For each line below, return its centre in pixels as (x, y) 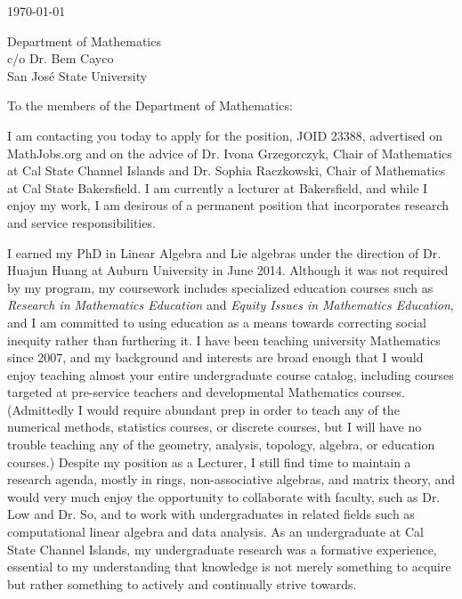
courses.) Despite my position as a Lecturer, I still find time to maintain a (209, 461)
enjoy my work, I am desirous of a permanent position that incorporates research (228, 205)
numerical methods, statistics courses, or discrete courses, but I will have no (215, 427)
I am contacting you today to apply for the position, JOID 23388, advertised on (225, 135)
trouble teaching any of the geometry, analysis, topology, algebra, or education (221, 445)
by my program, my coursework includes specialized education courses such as (220, 287)
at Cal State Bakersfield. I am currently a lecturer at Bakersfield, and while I (218, 187)
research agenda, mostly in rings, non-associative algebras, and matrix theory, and (231, 479)
